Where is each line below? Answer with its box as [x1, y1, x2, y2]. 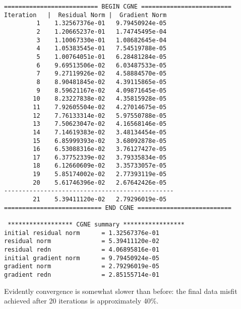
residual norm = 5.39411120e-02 [4, 238, 159, 245]
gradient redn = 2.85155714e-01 [4, 271, 159, 278]
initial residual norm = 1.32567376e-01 [4, 229, 159, 237]
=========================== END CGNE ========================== [4, 204, 232, 211]
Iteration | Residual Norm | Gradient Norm [4, 11, 167, 19]
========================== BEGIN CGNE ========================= [4, 3, 232, 10]
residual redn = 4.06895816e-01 [4, 246, 159, 254]
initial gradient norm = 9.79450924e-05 [4, 254, 159, 262]
